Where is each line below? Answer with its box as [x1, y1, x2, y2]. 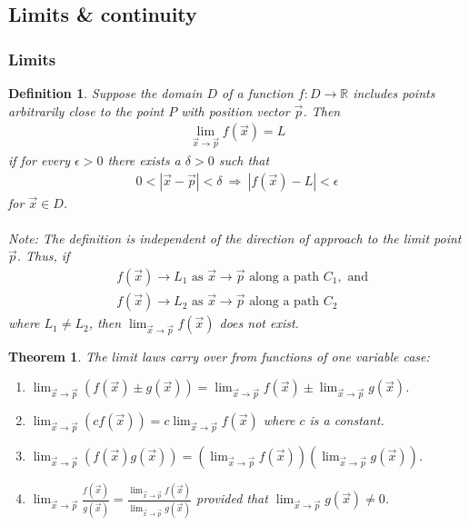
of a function [222, 84, 294, 102]
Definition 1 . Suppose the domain [8, 84, 203, 102]
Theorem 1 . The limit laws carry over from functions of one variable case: [8, 346, 430, 365]
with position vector [181, 101, 290, 120]
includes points [353, 84, 435, 102]
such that [218, 151, 270, 169]
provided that [196, 489, 268, 508]
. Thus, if [16, 246, 70, 265]
